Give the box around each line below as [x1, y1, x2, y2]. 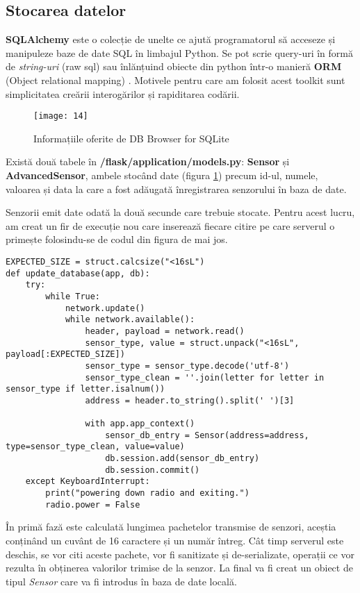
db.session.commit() [105, 465, 200, 475]
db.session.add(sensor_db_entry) [105, 453, 260, 464]
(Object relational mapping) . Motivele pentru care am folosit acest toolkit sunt [6, 72, 345, 87]
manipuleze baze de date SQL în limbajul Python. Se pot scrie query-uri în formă [6, 45, 353, 60]
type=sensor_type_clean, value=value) [6, 442, 185, 452]
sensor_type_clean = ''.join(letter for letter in [85, 372, 325, 383]
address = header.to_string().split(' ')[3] [85, 395, 295, 406]
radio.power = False [45, 499, 140, 510]
